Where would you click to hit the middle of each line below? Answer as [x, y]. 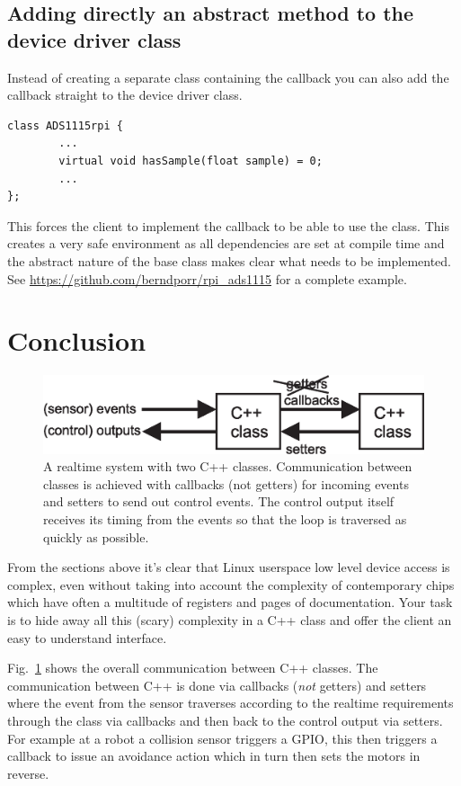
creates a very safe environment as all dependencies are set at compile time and [226, 243]
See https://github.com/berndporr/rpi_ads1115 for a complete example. [207, 278]
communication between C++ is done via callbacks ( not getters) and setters [217, 685]
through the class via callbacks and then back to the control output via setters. [225, 720]
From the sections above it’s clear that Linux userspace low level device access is [229, 567]
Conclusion [77, 340]
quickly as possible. [96, 536]
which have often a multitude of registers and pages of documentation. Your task [230, 602]
